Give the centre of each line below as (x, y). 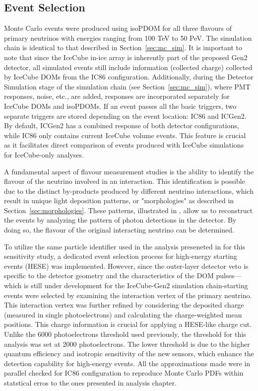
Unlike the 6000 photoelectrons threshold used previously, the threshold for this (125, 334)
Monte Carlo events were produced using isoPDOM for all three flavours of (118, 28)
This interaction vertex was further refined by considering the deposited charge (124, 305)
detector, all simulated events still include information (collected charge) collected (128, 67)
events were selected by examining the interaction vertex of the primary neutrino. (128, 295)
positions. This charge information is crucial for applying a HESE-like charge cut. (128, 324)
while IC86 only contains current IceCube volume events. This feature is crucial (125, 135)
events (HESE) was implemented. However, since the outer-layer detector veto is (126, 266)
